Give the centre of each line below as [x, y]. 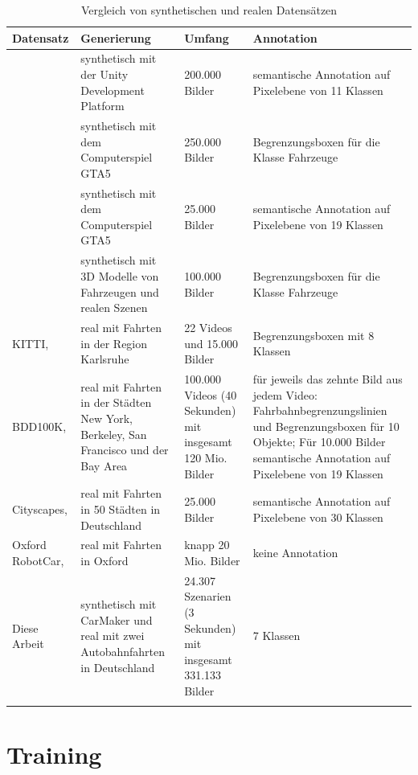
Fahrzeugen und [120, 291]
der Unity [104, 74]
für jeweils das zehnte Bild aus [328, 378]
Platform [102, 106]
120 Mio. [206, 457]
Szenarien [208, 596]
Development [113, 90]
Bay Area [104, 465]
